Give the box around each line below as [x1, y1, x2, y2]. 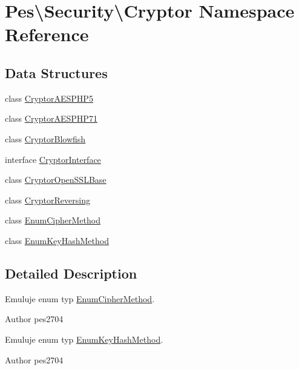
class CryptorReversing [5, 193, 90, 206]
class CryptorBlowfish [5, 132, 86, 145]
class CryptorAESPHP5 [5, 91, 93, 104]
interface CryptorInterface [5, 153, 101, 165]
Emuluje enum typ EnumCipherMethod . [5, 292, 155, 305]
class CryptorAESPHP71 [5, 112, 97, 125]
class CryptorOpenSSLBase [5, 173, 107, 186]
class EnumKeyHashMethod [5, 234, 109, 246]
